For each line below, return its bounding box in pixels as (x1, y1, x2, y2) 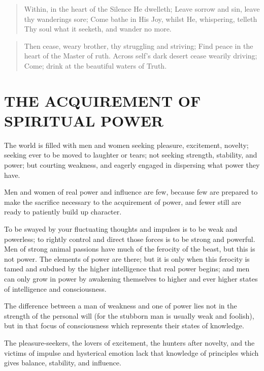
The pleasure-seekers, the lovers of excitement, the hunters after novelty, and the (4, 337, 255, 348)
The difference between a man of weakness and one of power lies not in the (4, 300, 237, 311)
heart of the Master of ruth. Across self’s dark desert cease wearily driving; (24, 50, 257, 61)
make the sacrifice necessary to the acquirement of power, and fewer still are (4, 196, 241, 207)
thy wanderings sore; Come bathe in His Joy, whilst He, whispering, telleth (24, 13, 257, 24)
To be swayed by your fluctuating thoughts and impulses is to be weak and (4, 224, 238, 234)
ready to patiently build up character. (4, 206, 122, 217)
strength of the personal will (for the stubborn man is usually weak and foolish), (4, 310, 254, 321)
